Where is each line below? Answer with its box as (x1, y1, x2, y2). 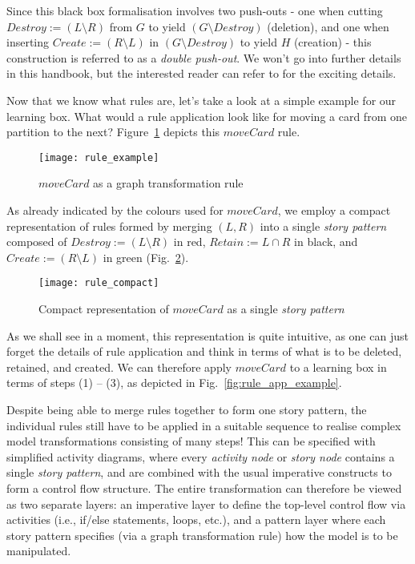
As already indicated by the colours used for (6, 202, 224, 218)
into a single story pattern (260, 217, 387, 234)
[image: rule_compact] (38, 277, 159, 289)
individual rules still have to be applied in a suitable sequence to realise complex (6, 417, 401, 433)
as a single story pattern (227, 300, 344, 317)
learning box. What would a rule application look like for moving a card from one (6, 107, 407, 124)
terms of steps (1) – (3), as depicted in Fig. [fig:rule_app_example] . (6, 374, 342, 391)
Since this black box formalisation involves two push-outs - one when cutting (6, 2, 383, 18)
